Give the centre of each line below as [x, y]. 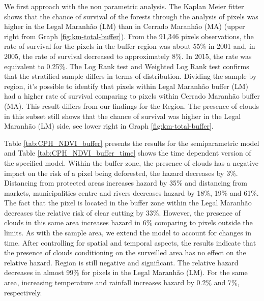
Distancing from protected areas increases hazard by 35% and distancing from [126, 183]
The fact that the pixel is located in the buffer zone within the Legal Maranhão [128, 203]
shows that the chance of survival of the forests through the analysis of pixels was [131, 16]
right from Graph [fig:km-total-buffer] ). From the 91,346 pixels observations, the [129, 36]
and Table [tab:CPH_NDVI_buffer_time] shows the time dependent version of [128, 153]
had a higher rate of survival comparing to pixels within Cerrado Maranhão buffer [132, 96]
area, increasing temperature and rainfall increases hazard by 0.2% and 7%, [122, 282]
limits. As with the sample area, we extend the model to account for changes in [128, 233]
